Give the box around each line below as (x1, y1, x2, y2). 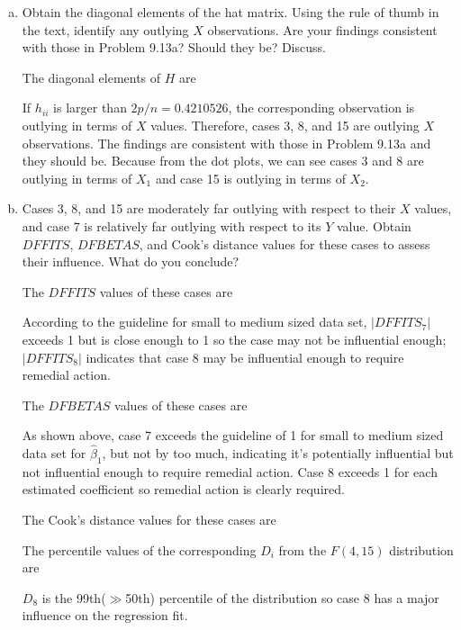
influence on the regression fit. (22, 606, 188, 625)
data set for (22, 444, 86, 463)
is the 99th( (41, 588, 106, 607)
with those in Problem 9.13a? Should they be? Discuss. (22, 38, 326, 57)
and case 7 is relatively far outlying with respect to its (22, 216, 321, 235)
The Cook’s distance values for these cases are (22, 510, 276, 529)
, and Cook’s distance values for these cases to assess (139, 234, 430, 253)
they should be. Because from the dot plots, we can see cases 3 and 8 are (22, 151, 424, 170)
